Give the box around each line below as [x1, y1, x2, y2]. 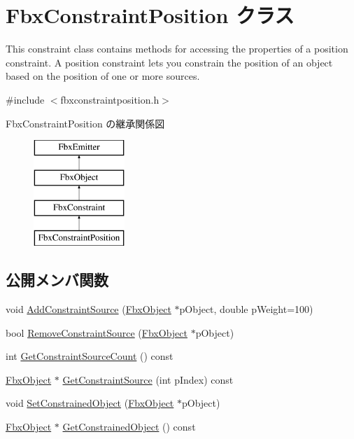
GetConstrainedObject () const [62, 419, 196, 434]
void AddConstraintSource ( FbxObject [6, 302, 171, 316]
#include [6, 92, 45, 106]
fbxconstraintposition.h [60, 92, 160, 106]
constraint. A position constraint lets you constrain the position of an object [6, 55, 333, 69]
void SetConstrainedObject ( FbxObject [6, 396, 174, 410]
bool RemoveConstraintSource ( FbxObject [6, 325, 187, 340]
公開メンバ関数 [6, 269, 108, 291]
